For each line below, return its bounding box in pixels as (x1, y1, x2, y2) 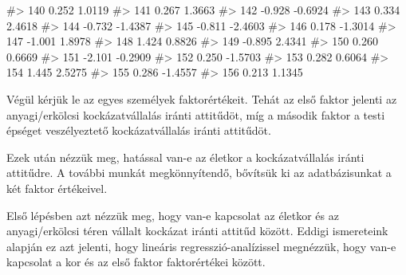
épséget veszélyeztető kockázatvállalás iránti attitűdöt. (6, 122, 271, 139)
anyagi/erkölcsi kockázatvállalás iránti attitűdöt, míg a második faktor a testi (6, 106, 385, 123)
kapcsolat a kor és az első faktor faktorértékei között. (6, 253, 266, 270)
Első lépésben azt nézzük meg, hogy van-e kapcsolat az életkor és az (6, 206, 339, 223)
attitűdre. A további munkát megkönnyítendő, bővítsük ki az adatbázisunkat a (6, 164, 392, 181)
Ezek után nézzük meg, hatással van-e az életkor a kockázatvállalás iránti (6, 148, 365, 165)
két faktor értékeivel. (6, 179, 108, 196)
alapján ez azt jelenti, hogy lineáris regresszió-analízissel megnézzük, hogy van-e (6, 238, 396, 254)
